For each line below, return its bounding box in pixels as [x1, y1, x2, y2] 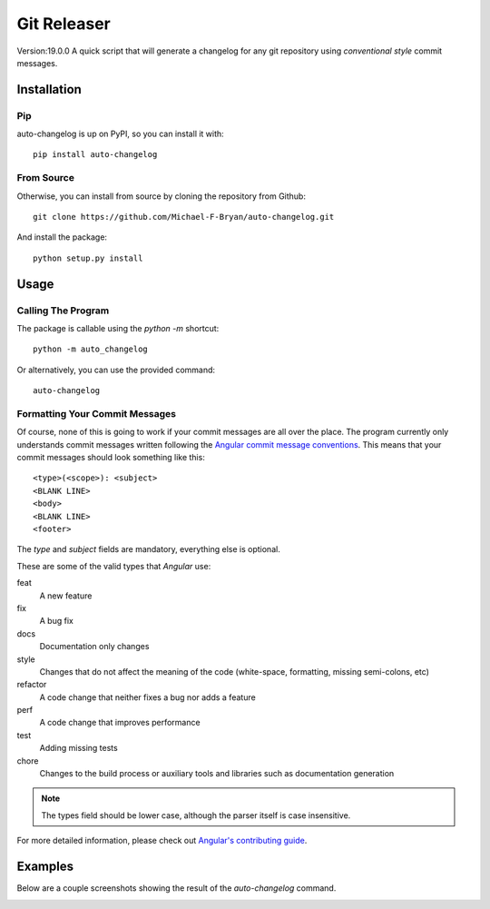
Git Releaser [16, 14, 111, 34]
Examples [16, 859, 74, 874]
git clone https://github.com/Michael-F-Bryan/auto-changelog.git [33, 212, 335, 222]
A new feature [39, 590, 93, 601]
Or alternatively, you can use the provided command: [16, 364, 216, 375]
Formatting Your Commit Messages [16, 407, 177, 420]
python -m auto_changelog [33, 344, 149, 354]
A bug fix [39, 616, 74, 627]
